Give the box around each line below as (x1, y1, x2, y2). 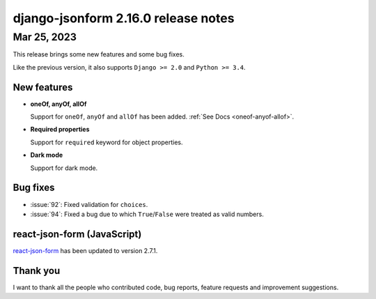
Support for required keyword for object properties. (30, 138, 184, 146)
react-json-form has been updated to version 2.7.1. (13, 246, 158, 254)
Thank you (13, 265, 61, 277)
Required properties (30, 125, 90, 134)
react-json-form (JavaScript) (13, 228, 142, 240)
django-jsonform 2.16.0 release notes (13, 10, 235, 26)
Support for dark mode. (30, 164, 98, 172)
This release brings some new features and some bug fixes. (13, 50, 185, 59)
